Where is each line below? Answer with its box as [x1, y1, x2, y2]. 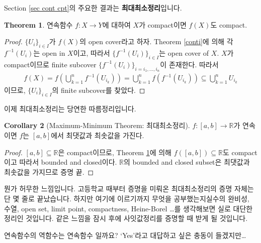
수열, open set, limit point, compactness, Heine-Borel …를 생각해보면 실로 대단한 [4, 203, 253, 213]
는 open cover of [159, 47, 209, 58]
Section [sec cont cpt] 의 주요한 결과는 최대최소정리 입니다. [4, 3, 182, 13]
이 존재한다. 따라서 [160, 59, 219, 69]
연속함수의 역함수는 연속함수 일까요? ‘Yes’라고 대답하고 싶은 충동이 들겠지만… [4, 229, 246, 240]
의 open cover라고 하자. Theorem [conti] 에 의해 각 [79, 36, 233, 47]
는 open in [33, 47, 65, 58]
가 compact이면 [139, 19, 187, 30]
